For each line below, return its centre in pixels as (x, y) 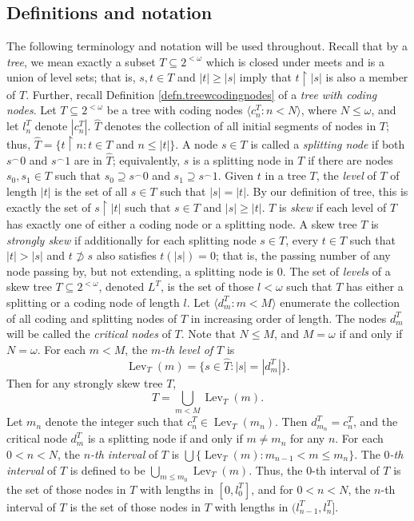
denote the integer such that (114, 422)
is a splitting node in (243, 159)
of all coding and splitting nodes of (92, 318)
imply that (265, 77)
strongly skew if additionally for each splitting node (131, 239)
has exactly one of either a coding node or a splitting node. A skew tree (182, 224)
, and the (375, 422)
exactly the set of (49, 207)
